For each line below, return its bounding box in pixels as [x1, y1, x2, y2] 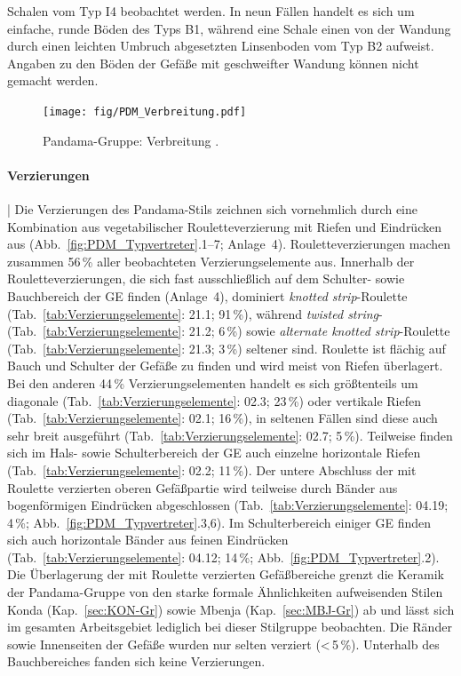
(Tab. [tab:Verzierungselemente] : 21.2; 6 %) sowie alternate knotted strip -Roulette [7, 322, 450, 340]
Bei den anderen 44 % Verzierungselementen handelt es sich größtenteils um [7, 373, 418, 392]
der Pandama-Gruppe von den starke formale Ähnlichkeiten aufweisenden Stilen [7, 583, 443, 601]
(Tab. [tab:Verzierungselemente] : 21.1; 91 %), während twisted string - [7, 304, 383, 322]
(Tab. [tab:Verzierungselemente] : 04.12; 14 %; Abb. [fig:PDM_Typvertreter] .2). [7, 547, 440, 566]
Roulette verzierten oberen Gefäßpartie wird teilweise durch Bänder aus [7, 478, 398, 497]
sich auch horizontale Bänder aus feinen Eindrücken [7, 530, 289, 549]
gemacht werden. [7, 71, 99, 90]
